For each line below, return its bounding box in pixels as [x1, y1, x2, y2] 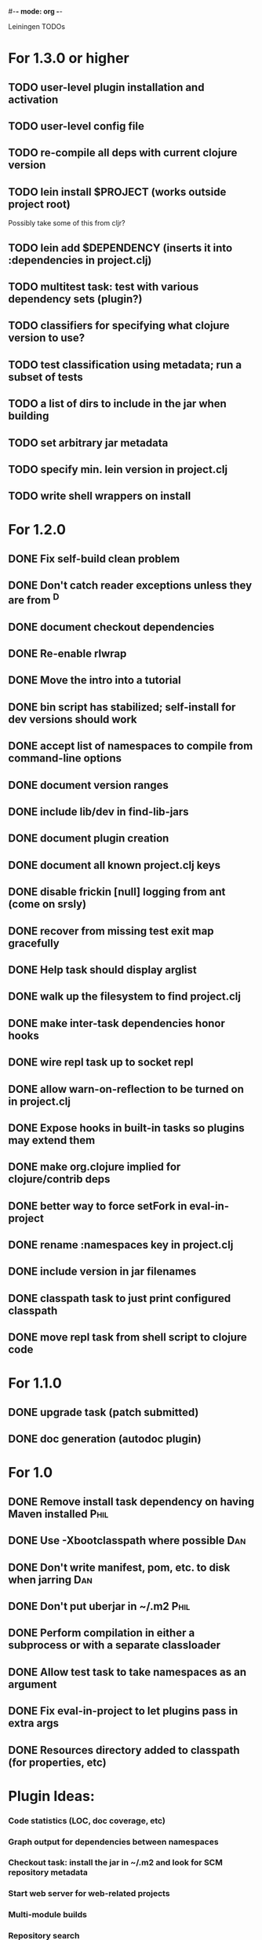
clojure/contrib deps [8, 1172, 111, 1186]
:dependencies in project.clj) [8, 253, 152, 266]
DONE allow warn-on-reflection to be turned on [8, 1082, 245, 1095]
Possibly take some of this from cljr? [8, 218, 126, 228]
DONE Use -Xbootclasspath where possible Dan [8, 1534, 246, 1547]
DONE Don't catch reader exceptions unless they [8, 579, 253, 592]
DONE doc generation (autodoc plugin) [8, 1432, 202, 1446]
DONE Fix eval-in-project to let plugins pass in [8, 1704, 238, 1718]
